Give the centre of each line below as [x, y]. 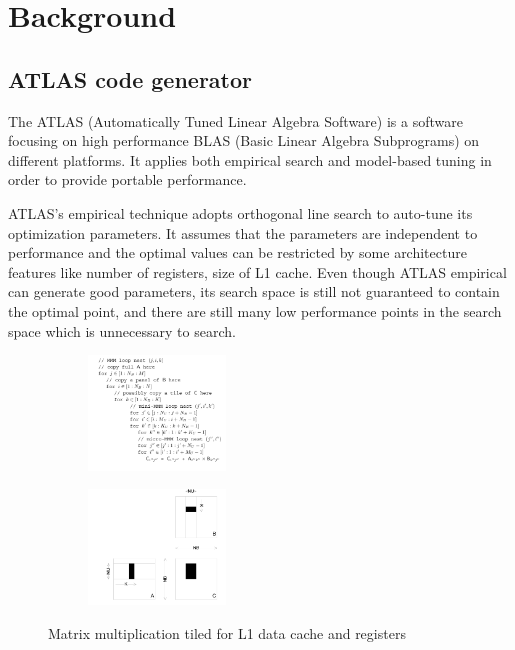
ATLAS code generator [130, 78]
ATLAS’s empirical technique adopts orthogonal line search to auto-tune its [240, 212]
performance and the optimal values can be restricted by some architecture [237, 252]
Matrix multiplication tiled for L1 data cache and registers [227, 632]
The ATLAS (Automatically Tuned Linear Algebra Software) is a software [235, 120]
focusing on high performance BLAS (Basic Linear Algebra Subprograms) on [244, 140]
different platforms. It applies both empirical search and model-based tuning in [250, 159]
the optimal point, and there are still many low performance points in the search [255, 310]
